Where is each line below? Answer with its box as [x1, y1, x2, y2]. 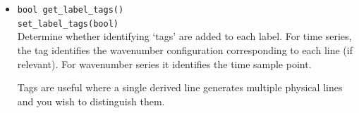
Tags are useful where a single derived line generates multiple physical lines [17, 80, 343, 95]
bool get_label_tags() [17, 5, 124, 15]
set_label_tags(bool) [17, 18, 118, 29]
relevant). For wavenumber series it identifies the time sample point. [17, 56, 312, 71]
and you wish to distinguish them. [17, 93, 165, 108]
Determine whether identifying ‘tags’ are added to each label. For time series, [17, 29, 352, 44]
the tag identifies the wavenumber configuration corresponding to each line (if [17, 42, 353, 57]
